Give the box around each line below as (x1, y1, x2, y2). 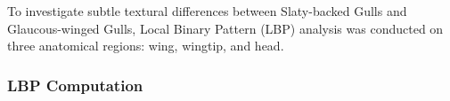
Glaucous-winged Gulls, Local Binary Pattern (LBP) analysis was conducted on (7, 19, 444, 37)
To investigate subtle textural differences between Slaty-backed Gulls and (7, 2, 407, 19)
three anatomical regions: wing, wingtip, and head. (7, 36, 284, 55)
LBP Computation (7, 74, 143, 96)
